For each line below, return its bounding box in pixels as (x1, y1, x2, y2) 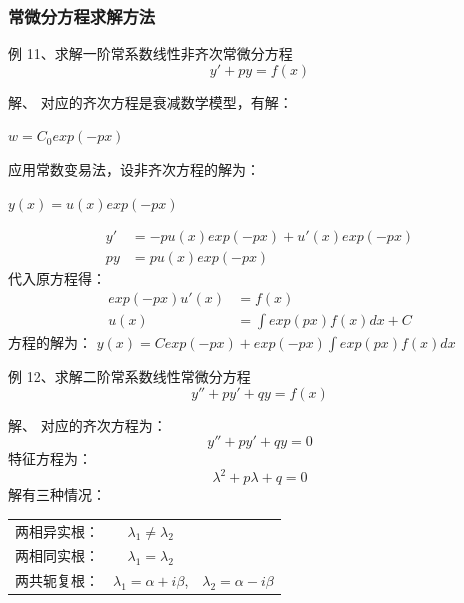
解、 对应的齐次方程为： (8, 414, 167, 435)
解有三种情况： (8, 484, 106, 505)
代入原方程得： (8, 268, 106, 289)
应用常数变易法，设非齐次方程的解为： (8, 159, 260, 179)
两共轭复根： (15, 570, 99, 591)
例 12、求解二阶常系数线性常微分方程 (8, 365, 251, 386)
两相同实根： (15, 545, 99, 566)
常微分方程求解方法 (8, 3, 156, 28)
